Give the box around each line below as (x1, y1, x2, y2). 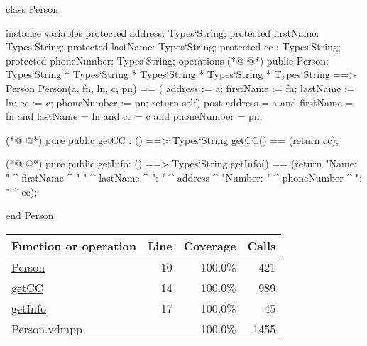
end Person (6, 208, 54, 223)
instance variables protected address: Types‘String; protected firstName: (6, 25, 319, 40)
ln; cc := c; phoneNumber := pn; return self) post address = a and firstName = (6, 94, 354, 109)
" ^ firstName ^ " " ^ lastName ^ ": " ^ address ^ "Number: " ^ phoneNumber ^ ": (6, 169, 362, 184)
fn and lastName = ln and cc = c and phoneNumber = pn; (6, 108, 263, 123)
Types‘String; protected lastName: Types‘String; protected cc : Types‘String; (6, 39, 341, 54)
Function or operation (11, 237, 136, 254)
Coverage (183, 237, 236, 254)
